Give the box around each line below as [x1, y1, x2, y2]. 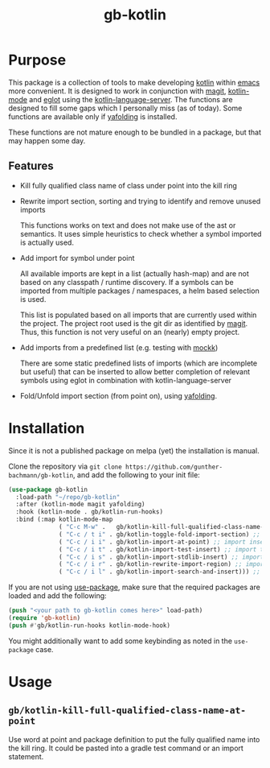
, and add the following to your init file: [72, 469, 201, 480]
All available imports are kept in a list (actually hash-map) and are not [19, 268, 249, 279]
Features [8, 159, 54, 173]
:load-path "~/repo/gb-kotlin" [15, 493, 121, 501]
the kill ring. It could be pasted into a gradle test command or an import [8, 743, 243, 753]
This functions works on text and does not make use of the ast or [19, 220, 236, 230]
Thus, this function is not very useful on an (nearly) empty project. [19, 327, 240, 337]
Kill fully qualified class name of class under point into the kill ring [19, 180, 237, 190]
